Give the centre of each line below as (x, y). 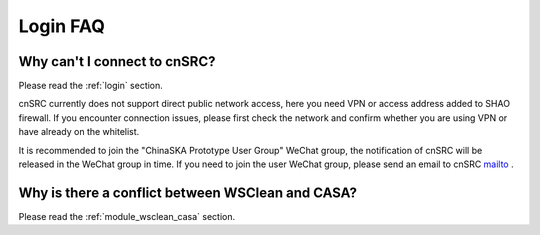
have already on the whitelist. (79, 132)
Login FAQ (61, 26)
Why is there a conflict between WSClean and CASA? (188, 192)
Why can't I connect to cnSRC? (117, 61)
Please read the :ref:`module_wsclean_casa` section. (127, 216)
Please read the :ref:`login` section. (91, 86)
